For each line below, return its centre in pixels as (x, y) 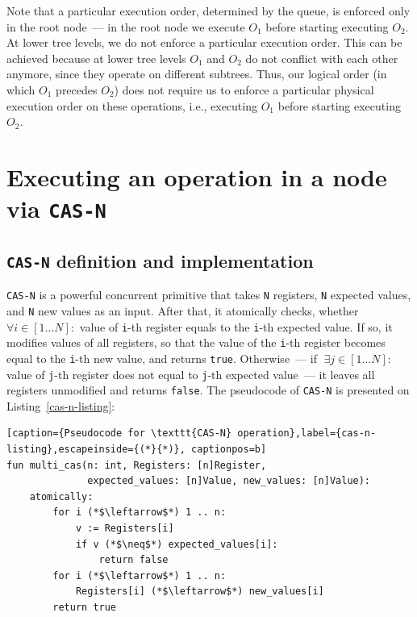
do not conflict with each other (322, 58)
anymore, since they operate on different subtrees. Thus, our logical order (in (197, 74)
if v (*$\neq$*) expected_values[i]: (177, 544)
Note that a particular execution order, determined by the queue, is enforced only (208, 10)
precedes (77, 89)
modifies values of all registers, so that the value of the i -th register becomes (196, 342)
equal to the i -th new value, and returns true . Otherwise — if (162, 358)
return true (85, 607)
